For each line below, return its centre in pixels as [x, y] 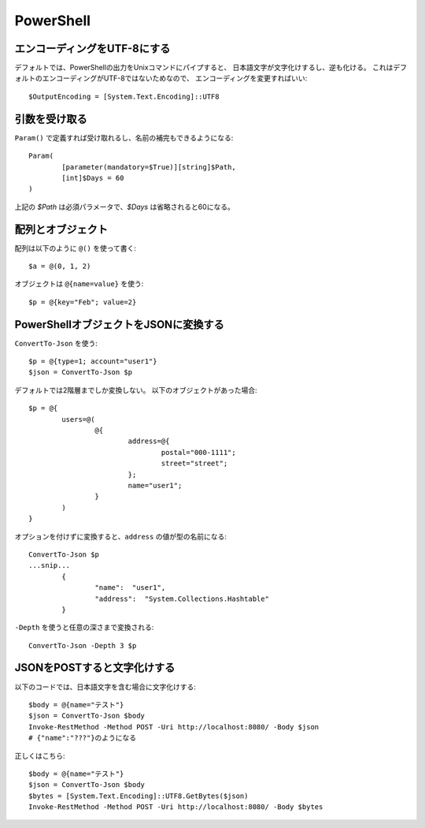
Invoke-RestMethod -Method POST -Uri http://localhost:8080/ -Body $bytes [176, 807]
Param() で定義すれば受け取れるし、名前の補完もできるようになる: [124, 137]
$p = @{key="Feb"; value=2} [83, 302]
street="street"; [194, 464]
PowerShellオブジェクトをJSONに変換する [119, 324]
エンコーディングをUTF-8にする [92, 48]
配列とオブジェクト [61, 229]
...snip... [50, 565]
